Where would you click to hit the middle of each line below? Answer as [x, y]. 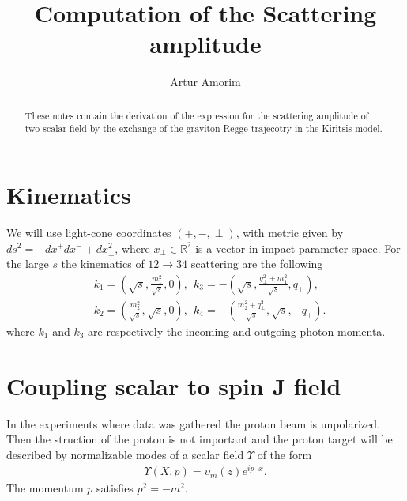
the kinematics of [103, 264]
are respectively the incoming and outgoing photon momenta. [237, 331]
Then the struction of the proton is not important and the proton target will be [200, 439]
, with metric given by [290, 232]
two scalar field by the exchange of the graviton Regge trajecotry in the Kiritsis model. [203, 128]
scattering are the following [257, 264]
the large [28, 264]
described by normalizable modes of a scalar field [125, 454]
